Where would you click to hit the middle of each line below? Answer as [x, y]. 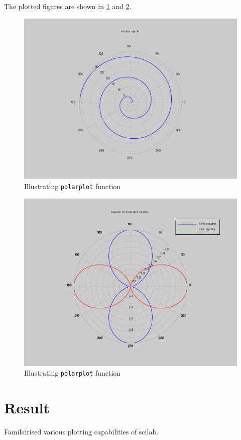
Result [27, 408]
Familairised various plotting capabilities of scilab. [81, 432]
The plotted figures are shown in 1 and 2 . [68, 6]
